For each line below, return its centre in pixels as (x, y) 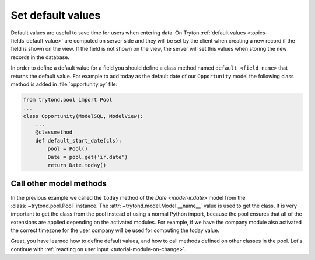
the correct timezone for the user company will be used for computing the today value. (115, 230)
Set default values (56, 15)
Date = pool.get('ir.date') (88, 157)
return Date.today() (77, 165)
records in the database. (40, 57)
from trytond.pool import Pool (68, 100)
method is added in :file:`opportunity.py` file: (64, 84)
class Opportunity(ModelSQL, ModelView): (83, 116)
